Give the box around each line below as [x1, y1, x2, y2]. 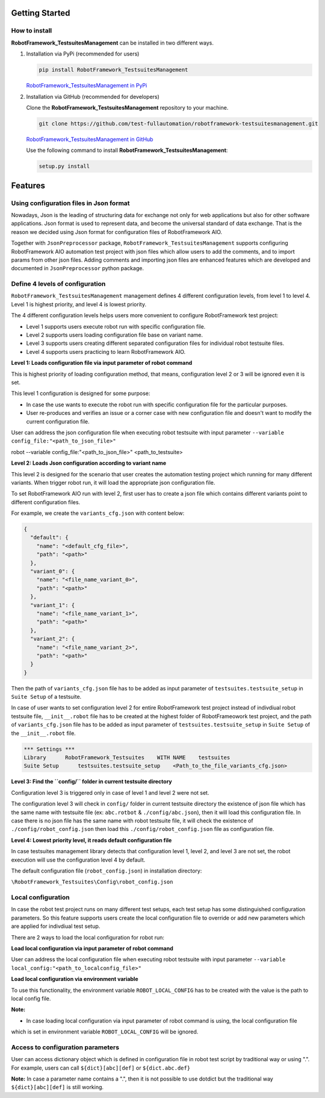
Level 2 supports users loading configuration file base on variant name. [26, 332, 203, 339]
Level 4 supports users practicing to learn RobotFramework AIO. [26, 348, 186, 355]
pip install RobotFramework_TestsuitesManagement [39, 66, 188, 74]
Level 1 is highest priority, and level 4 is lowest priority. [11, 300, 147, 308]
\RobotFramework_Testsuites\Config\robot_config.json [11, 879, 173, 886]
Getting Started [11, 8, 70, 18]
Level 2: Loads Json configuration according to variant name [11, 459, 167, 467]
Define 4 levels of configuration [11, 280, 106, 288]
